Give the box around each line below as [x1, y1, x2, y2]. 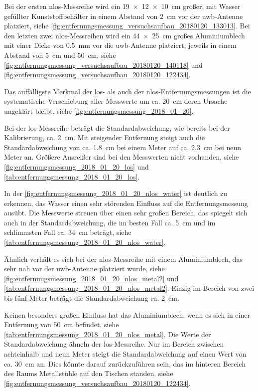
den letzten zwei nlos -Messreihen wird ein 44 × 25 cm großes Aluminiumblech [4, 30, 245, 40]
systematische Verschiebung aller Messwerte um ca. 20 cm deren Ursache [4, 96, 228, 106]
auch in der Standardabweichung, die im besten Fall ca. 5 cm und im [4, 217, 216, 227]
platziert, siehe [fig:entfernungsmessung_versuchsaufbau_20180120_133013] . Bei [4, 20, 250, 31]
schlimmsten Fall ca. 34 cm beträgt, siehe [4, 227, 131, 237]
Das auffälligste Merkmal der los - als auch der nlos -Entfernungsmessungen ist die [4, 86, 251, 96]
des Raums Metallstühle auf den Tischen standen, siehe [4, 368, 173, 379]
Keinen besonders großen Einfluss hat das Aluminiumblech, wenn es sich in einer [4, 309, 250, 320]
